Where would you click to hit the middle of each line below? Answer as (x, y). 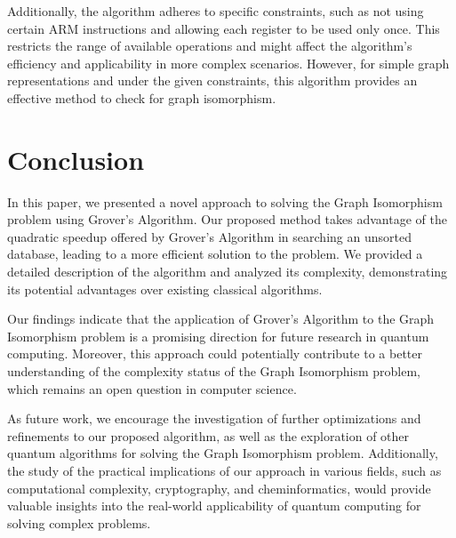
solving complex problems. (79, 522)
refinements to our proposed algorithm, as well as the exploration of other (208, 435)
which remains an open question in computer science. (152, 388)
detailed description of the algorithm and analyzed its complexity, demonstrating (228, 272)
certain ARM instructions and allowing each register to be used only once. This (224, 28)
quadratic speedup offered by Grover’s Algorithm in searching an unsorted (209, 236)
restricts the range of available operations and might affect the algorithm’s (210, 46)
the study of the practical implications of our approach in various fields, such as (224, 470)
